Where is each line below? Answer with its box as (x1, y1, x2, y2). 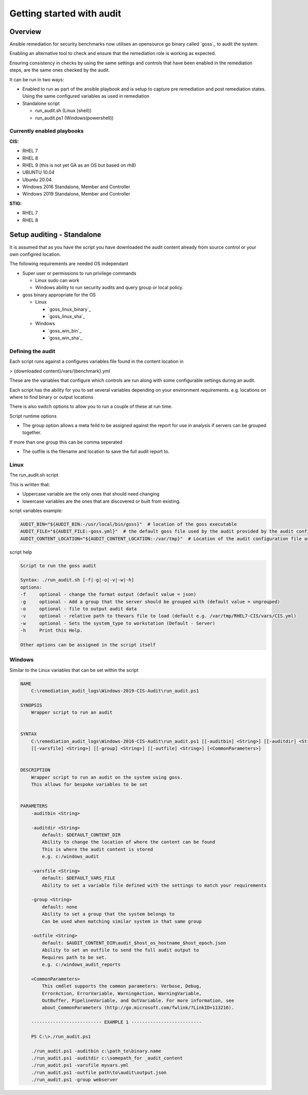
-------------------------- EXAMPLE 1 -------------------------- (31, 1019, 202, 1025)
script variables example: (9, 507, 63, 514)
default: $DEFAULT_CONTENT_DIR (42, 832, 121, 838)
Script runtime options (9, 413, 57, 419)
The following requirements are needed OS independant (9, 260, 128, 267)
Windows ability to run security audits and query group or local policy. (35, 285, 184, 291)
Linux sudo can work (35, 277, 80, 284)
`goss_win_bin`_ (48, 327, 82, 334)
